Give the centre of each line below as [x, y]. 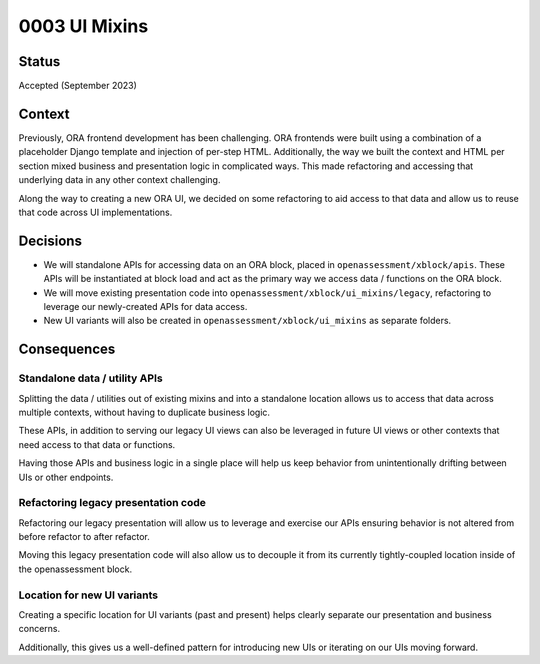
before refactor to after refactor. [84, 537]
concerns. [39, 629]
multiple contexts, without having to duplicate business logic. [144, 412]
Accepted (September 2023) [77, 86]
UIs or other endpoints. [66, 477]
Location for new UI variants [88, 595]
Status [39, 61]
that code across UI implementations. [95, 212]
